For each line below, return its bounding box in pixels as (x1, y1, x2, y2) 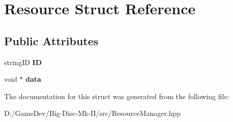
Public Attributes (4, 33, 99, 48)
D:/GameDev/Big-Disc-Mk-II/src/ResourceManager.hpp (4, 108, 181, 118)
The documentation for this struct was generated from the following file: (4, 90, 229, 101)
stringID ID (4, 56, 42, 67)
